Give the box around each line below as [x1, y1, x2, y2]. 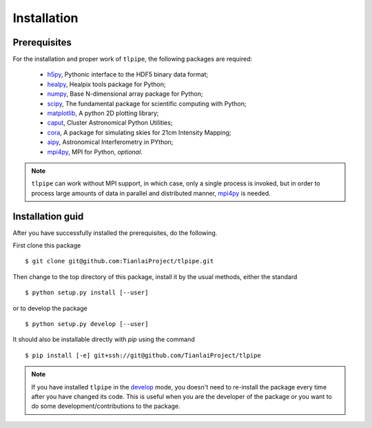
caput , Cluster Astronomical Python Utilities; [47, 119, 173, 127]
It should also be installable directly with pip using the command [12, 335, 196, 344]
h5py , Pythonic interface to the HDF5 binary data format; [47, 70, 209, 79]
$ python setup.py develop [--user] [25, 320, 149, 327]
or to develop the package [12, 304, 87, 312]
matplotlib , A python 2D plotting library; [47, 109, 159, 117]
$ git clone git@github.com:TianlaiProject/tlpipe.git [25, 257, 214, 265]
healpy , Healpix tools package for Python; [47, 80, 166, 88]
